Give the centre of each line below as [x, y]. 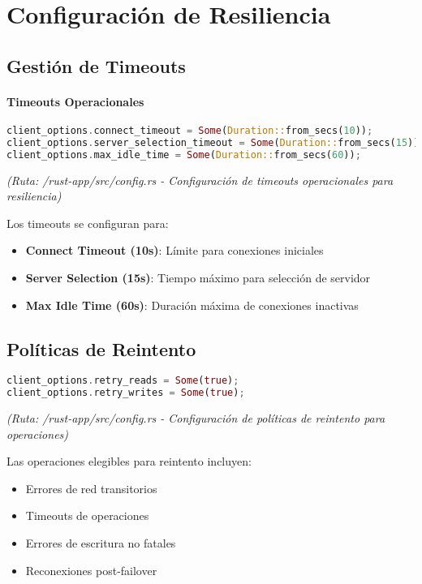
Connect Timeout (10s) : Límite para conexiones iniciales [174, 250]
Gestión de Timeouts [96, 65]
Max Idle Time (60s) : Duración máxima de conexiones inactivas [192, 305]
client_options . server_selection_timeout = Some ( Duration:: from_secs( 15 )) [213, 142]
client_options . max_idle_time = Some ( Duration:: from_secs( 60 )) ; [184, 155]
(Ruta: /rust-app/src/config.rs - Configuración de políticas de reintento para [196, 418]
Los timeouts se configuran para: [88, 223]
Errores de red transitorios [91, 488]
